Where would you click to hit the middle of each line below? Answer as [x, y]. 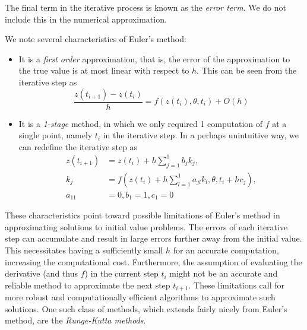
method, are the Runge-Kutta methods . [75, 320]
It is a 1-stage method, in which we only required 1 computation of [141, 123]
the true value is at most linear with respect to [104, 70]
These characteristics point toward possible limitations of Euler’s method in [143, 215]
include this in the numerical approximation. [86, 19]
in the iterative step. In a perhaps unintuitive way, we [201, 135]
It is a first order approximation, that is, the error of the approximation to [154, 58]
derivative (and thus [42, 273]
